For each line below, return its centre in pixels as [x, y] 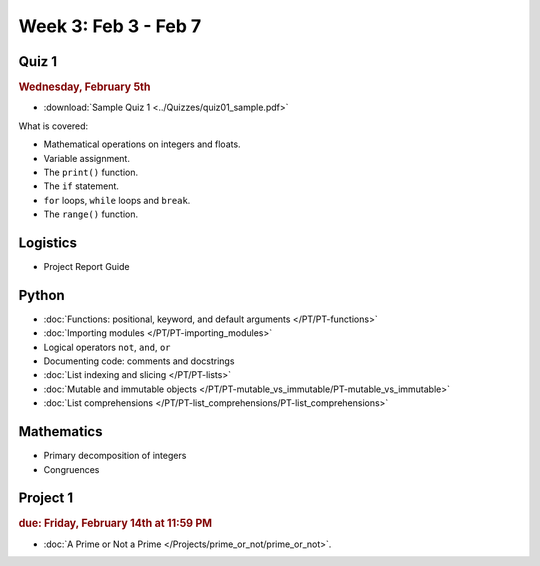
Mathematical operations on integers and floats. [142, 144]
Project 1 [46, 498]
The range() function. [91, 214]
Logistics [47, 242]
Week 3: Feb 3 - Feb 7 [110, 26]
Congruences [71, 469]
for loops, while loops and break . [117, 200]
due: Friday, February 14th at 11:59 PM [115, 523]
